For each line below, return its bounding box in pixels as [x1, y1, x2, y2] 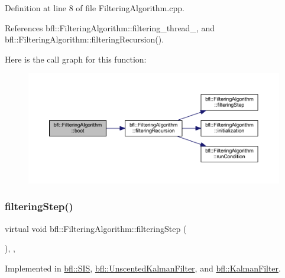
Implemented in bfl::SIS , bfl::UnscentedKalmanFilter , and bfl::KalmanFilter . [5, 261, 281, 274]
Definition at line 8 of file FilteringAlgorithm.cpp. [5, 2, 184, 14]
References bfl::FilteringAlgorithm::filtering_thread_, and [5, 21, 215, 34]
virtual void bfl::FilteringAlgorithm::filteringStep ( [5, 222, 187, 234]
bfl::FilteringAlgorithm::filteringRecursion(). [5, 33, 164, 45]
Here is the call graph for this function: [5, 53, 147, 65]
